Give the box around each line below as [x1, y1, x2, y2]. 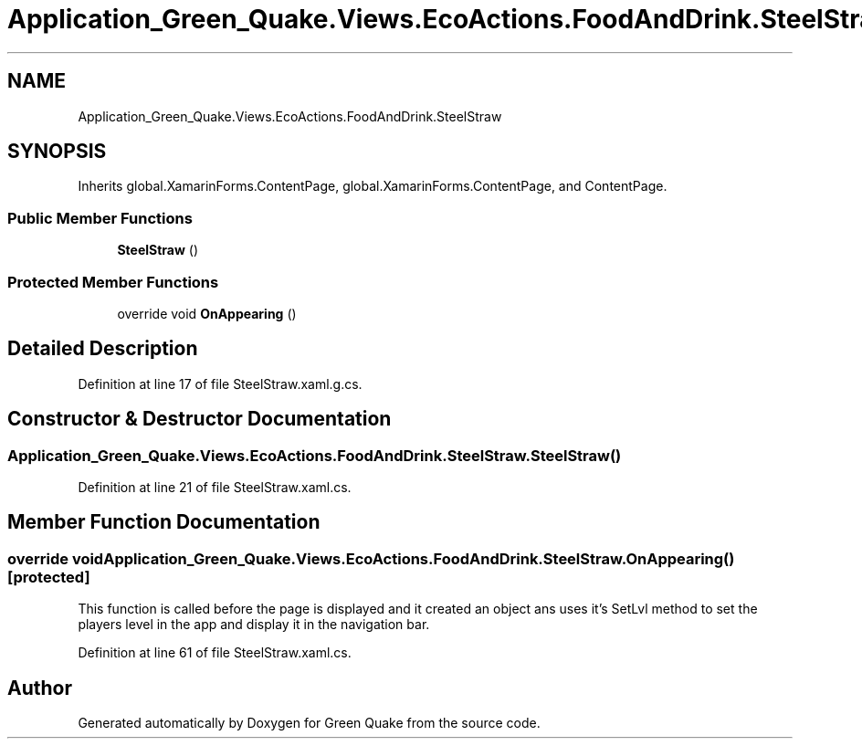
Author [7, 676, 72, 699]
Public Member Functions [7, 208, 193, 227]
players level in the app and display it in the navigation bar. [78, 616, 430, 633]
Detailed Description [7, 337, 198, 361]
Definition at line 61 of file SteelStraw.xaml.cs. [78, 645, 352, 661]
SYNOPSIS [7, 140, 107, 163]
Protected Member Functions [7, 272, 219, 291]
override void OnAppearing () [117, 305, 297, 321]
